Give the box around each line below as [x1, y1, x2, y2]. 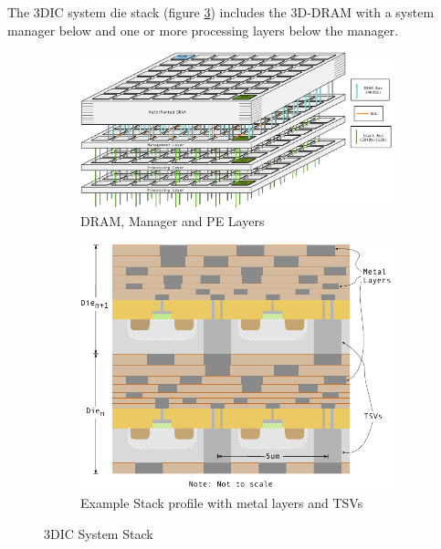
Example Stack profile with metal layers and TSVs [80, 493, 363, 513]
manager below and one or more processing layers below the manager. [7, 20, 399, 39]
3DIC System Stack [44, 523, 153, 543]
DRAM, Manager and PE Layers [80, 211, 265, 230]
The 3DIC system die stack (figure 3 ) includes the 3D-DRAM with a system [7, 3, 435, 21]
